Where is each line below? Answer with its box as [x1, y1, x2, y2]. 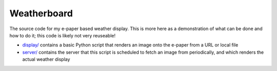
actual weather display [22, 56, 70, 62]
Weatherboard [9, 8, 73, 19]
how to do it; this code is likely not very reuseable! [9, 32, 115, 38]
